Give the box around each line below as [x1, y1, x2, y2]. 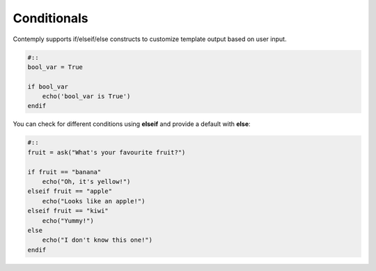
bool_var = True [27, 63, 84, 71]
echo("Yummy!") [42, 217, 94, 224]
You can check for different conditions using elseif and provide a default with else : [13, 120, 251, 128]
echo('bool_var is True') [42, 93, 131, 100]
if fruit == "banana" [27, 168, 102, 176]
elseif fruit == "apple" [27, 187, 113, 195]
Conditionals [13, 10, 88, 26]
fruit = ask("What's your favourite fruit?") [27, 148, 186, 156]
